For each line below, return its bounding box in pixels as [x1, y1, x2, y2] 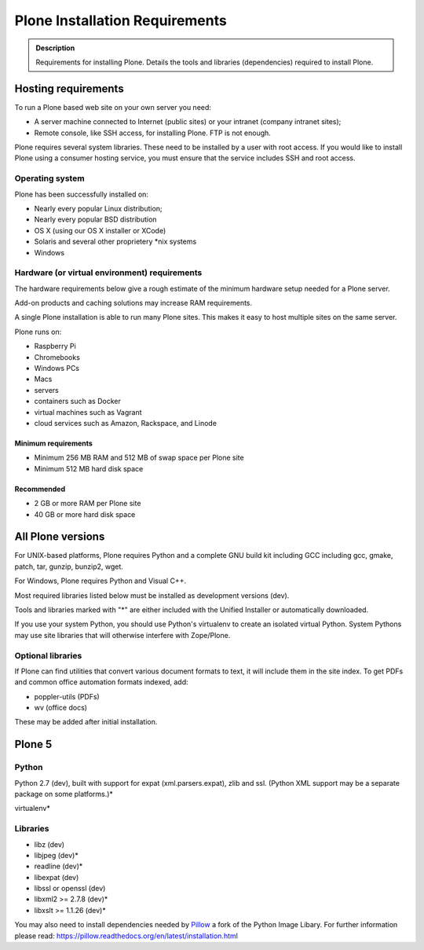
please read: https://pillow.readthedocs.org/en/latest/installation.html [14, 931, 239, 941]
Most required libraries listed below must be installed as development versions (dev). [14, 590, 290, 600]
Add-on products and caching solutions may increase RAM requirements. [14, 299, 253, 308]
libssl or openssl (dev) [34, 884, 106, 893]
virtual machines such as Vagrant [34, 407, 142, 416]
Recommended [14, 484, 66, 493]
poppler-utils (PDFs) [34, 691, 100, 701]
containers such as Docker [34, 397, 121, 406]
